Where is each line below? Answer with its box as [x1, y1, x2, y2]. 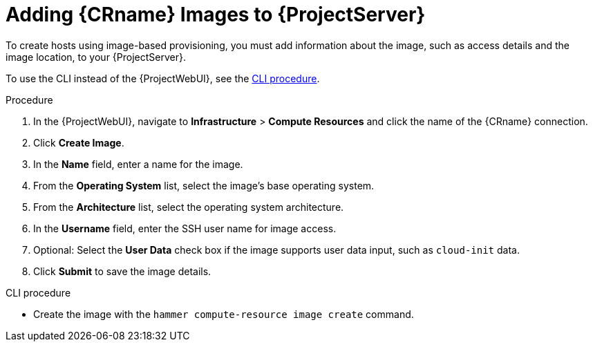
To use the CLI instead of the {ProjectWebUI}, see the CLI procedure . [6, 72, 320, 84]
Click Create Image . [33, 136, 124, 149]
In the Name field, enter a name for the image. [33, 158, 243, 170]
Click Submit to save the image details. [33, 265, 211, 277]
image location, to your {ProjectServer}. [6, 50, 186, 63]
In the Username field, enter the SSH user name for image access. [33, 222, 337, 234]
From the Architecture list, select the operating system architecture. [33, 200, 344, 213]
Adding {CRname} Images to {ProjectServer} [6, 3, 426, 26]
